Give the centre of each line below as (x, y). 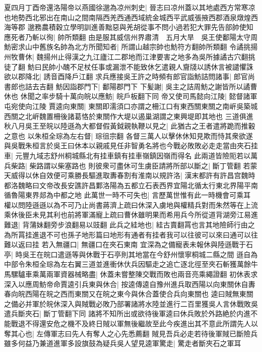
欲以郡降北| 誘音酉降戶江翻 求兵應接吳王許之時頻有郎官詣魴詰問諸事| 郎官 (126, 76)
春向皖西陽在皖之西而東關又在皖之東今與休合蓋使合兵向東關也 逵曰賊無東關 (129, 294)
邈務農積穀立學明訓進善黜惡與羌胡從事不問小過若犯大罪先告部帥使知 (140, 27)
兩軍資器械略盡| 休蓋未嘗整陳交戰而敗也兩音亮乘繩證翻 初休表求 (152, 274)
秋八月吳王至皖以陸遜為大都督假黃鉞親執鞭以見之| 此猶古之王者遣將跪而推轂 (130, 126)
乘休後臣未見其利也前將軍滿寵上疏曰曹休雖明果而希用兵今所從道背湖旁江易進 (131, 215)
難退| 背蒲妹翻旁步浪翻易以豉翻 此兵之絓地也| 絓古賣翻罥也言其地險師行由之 (129, 225)
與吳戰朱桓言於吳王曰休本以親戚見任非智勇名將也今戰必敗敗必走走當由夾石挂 (131, 145)
